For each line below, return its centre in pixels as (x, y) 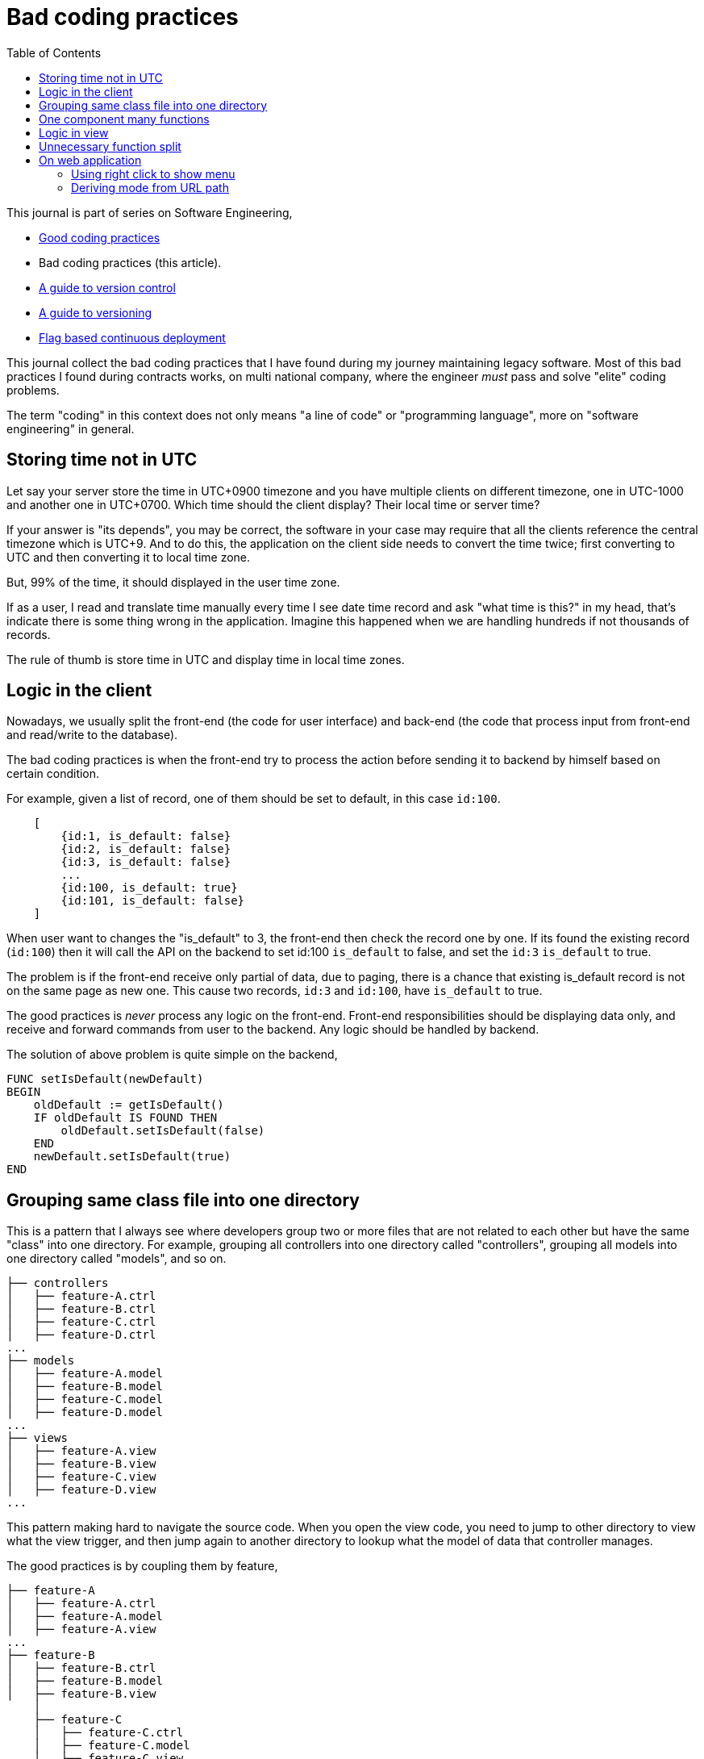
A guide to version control (107, 287)
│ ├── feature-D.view (81, 1490)
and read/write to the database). (92, 735)
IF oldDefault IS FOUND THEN (125, 1118)
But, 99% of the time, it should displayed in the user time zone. (173, 582)
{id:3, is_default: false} (146, 862)
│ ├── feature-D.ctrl (81, 1335)
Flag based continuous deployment (132, 337)
